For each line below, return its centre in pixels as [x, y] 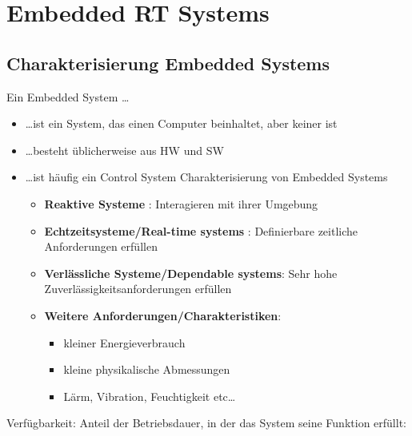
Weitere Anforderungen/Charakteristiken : [163, 315]
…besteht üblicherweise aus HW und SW [124, 150]
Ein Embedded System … [68, 96]
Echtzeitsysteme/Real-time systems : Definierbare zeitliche [201, 230]
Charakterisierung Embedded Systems [168, 63]
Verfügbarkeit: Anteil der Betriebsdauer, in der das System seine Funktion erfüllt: [206, 423]
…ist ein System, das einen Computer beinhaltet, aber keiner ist [181, 123]
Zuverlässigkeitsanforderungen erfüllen [138, 289]
